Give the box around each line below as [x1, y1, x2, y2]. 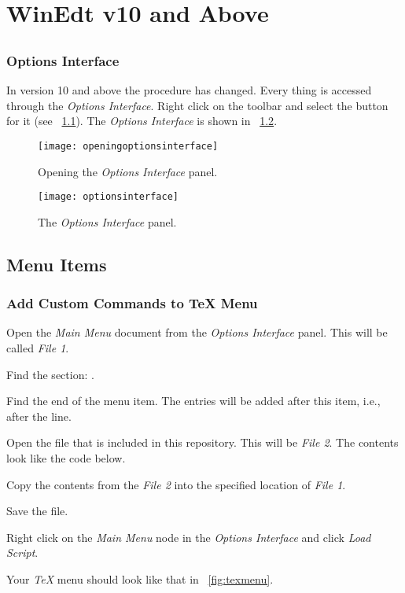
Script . [6, 544, 39, 561]
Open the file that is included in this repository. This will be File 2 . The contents [6, 434, 399, 451]
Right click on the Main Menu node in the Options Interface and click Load [6, 529, 371, 545]
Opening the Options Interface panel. [38, 163, 218, 179]
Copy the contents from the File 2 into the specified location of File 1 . [6, 476, 346, 492]
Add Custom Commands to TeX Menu [6, 293, 258, 313]
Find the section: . [6, 366, 94, 382]
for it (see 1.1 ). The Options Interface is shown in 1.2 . [6, 112, 278, 129]
